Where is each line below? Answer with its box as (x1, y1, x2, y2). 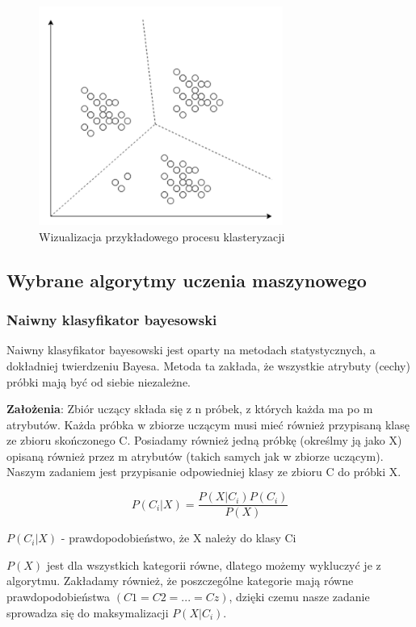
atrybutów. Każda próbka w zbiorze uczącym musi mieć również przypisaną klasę (6, 416, 410, 433)
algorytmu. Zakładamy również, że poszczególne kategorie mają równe (6, 572, 354, 589)
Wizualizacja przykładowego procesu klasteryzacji (39, 228, 285, 245)
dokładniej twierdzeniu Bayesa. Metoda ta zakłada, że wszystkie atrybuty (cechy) (6, 357, 410, 374)
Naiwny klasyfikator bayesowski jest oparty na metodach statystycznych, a (6, 341, 376, 358)
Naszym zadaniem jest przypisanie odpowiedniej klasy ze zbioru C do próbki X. (6, 463, 401, 480)
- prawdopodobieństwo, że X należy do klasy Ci (61, 529, 296, 546)
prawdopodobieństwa (6, 587, 111, 604)
